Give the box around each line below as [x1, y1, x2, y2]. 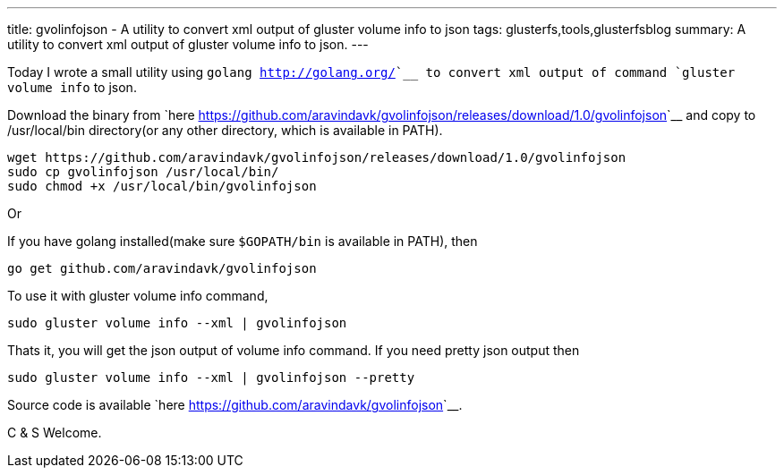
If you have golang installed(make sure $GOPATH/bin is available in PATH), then [7, 233, 478, 249]
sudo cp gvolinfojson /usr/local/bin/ [7, 165, 279, 179]
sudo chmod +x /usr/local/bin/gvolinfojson [7, 179, 317, 193]
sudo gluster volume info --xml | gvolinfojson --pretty [7, 370, 415, 385]
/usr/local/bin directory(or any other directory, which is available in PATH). [7, 123, 443, 138]
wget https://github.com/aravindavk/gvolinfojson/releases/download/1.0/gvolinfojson [7, 150, 626, 165]
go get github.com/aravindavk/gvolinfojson [7, 261, 317, 276]
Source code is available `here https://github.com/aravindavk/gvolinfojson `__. [7, 397, 463, 412]
